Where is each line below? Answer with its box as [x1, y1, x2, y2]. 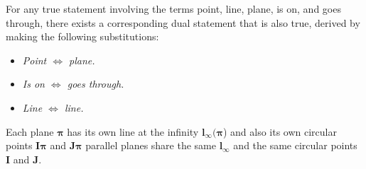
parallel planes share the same [85, 138, 216, 153]
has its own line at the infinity [67, 124, 199, 139]
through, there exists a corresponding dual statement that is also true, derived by [6, 15, 360, 30]
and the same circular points [233, 138, 357, 153]
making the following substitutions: [6, 29, 159, 44]
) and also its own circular [222, 124, 337, 139]
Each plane [6, 124, 54, 139]
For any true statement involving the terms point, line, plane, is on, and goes [6, 1, 341, 16]
